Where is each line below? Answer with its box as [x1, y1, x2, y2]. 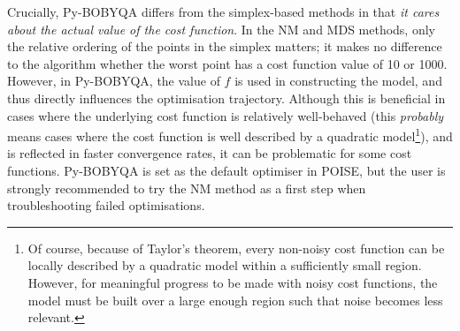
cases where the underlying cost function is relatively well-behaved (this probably [7, 106, 444, 124]
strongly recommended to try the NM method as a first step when [7, 178, 366, 197]
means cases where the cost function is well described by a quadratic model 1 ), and [7, 124, 453, 145]
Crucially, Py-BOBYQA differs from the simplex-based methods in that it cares [7, 3, 440, 20]
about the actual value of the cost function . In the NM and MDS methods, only [7, 19, 435, 38]
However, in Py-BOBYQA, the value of [7, 71, 220, 90]
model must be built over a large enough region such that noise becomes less [27, 290, 443, 309]
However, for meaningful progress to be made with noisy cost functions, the [27, 273, 438, 291]
